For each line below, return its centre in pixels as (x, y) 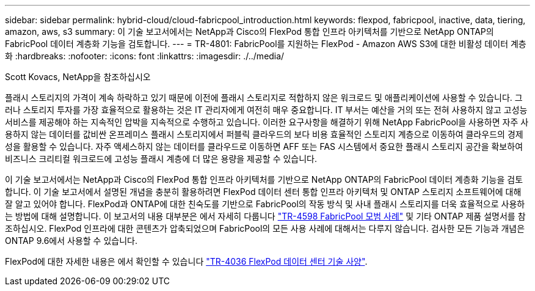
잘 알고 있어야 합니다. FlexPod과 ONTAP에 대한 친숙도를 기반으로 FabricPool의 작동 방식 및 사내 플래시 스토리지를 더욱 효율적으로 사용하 (265, 204)
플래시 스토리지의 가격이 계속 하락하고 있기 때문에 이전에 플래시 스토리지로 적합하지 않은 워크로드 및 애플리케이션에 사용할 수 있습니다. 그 (264, 98)
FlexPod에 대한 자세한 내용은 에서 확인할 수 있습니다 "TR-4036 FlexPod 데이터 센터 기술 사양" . (186, 261)
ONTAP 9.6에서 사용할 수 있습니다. (71, 241)
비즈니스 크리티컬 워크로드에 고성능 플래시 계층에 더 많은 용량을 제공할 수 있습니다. (161, 159)
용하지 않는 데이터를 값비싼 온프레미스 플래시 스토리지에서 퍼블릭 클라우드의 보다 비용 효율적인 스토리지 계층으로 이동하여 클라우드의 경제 (264, 134)
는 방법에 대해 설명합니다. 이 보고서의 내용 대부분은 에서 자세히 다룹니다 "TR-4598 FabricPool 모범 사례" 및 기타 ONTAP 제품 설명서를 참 (265, 216)
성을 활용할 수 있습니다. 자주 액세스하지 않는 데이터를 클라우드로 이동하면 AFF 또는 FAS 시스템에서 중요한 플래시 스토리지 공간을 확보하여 (264, 146)
